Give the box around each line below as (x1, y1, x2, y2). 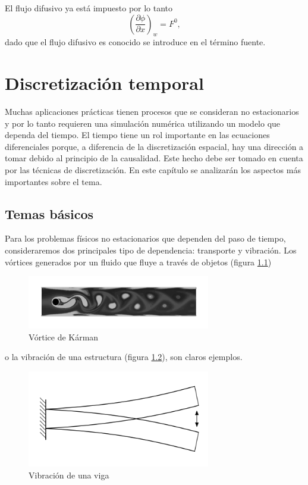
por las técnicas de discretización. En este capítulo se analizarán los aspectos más (5, 164, 301, 176)
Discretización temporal (5, 71, 204, 95)
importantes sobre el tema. (5, 175, 102, 187)
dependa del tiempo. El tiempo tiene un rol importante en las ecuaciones (5, 129, 270, 141)
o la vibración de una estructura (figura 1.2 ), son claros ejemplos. (5, 351, 243, 363)
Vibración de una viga (29, 468, 109, 481)
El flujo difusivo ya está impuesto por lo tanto (5, 2, 173, 14)
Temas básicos (5, 204, 94, 223)
